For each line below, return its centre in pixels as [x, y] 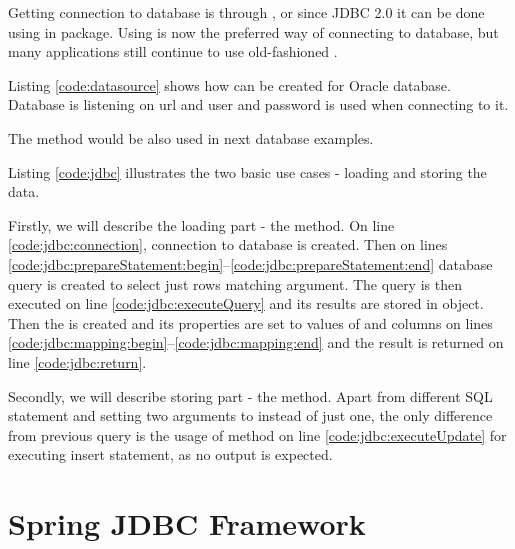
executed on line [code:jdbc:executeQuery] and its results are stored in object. [246, 303]
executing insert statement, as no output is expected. [170, 454]
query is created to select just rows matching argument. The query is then [235, 283]
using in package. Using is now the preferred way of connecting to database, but [253, 31]
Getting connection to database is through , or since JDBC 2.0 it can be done [246, 12]
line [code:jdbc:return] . [77, 361]
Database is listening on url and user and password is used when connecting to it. [258, 104]
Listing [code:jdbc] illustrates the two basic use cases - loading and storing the [247, 171]
